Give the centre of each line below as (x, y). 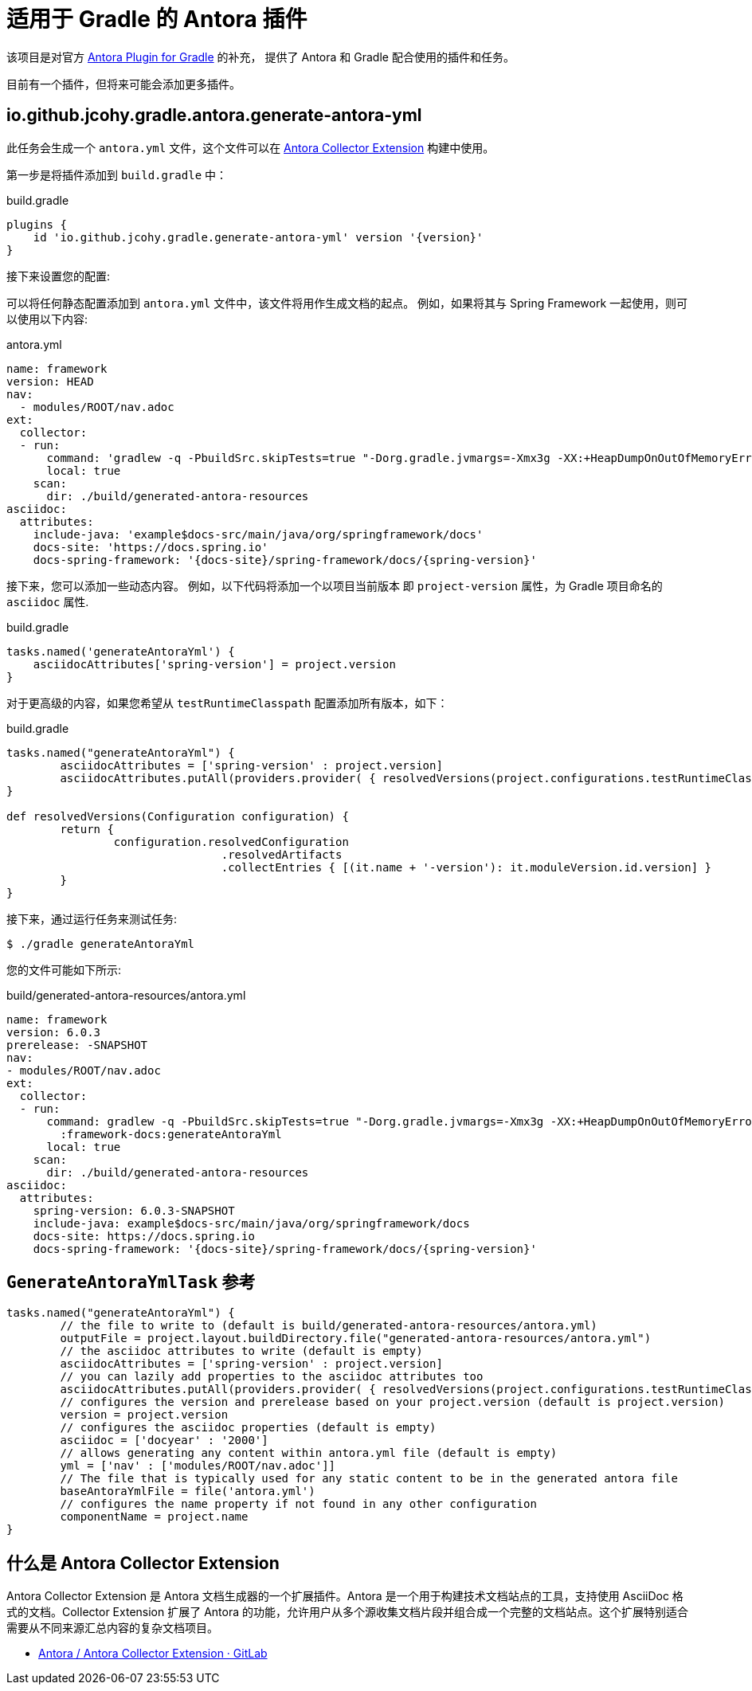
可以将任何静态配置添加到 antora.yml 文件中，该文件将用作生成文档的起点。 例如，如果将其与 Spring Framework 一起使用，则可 (347, 303)
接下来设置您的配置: (59, 276)
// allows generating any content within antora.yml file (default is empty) (309, 1453)
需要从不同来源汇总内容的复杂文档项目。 (112, 1628)
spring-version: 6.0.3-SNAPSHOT (134, 1210)
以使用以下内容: (47, 319)
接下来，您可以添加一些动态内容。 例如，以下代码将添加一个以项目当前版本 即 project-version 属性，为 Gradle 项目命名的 (335, 585)
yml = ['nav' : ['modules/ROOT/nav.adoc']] (198, 1466)
